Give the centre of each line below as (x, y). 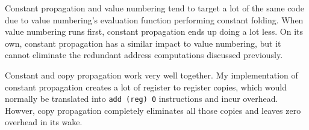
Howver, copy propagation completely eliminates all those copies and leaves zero (153, 110)
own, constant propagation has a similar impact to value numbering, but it (143, 43)
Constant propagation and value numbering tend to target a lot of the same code (154, 8)
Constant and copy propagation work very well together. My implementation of (151, 75)
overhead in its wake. (44, 122)
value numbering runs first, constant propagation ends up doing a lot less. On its (154, 31)
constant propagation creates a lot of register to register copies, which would (146, 87)
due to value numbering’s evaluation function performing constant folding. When (154, 19)
